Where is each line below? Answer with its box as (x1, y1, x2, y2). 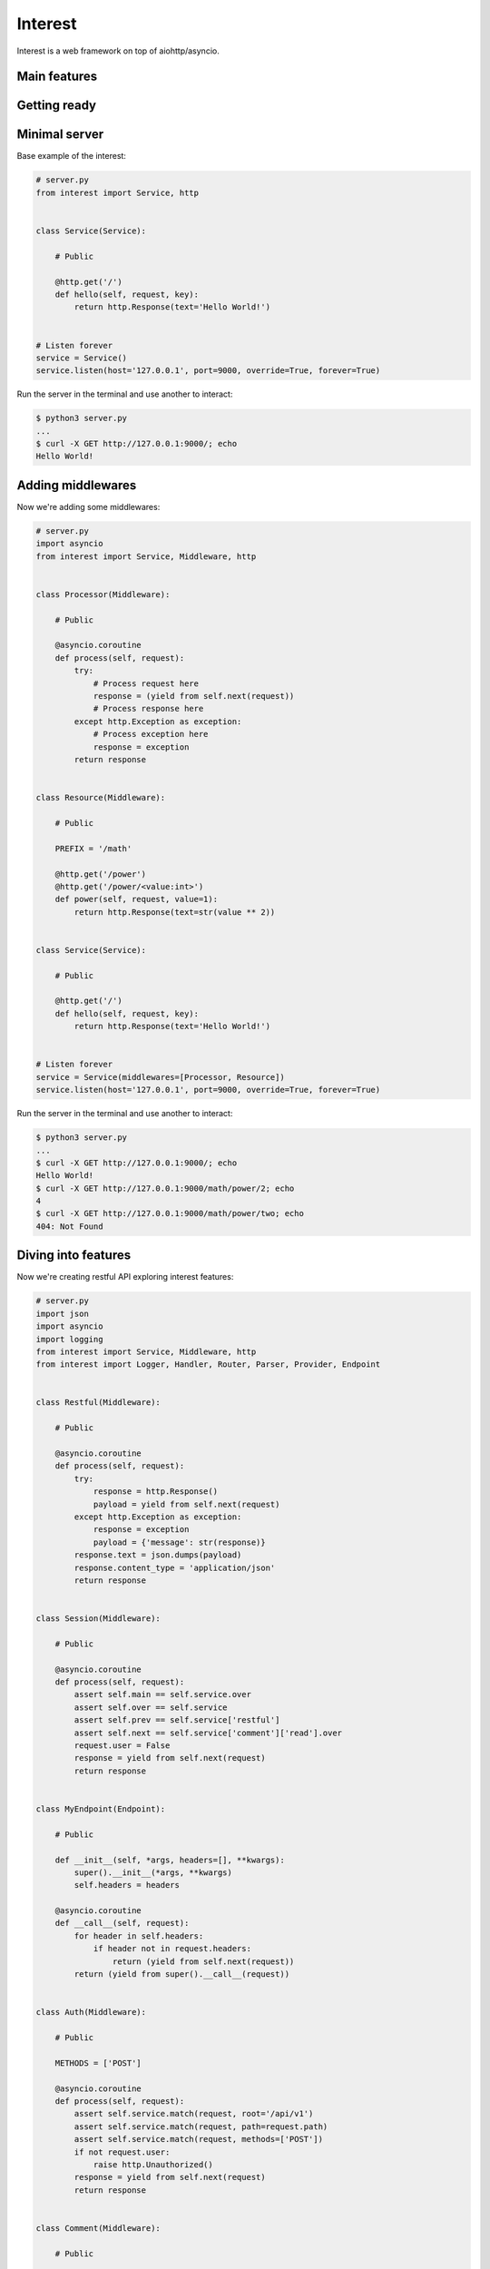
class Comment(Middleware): (35, 2223, 161, 2233)
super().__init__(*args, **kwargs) (73, 1867, 233, 1878)
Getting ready (16, 98, 97, 113)
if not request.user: (73, 2146, 171, 2157)
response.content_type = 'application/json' (73, 1562, 276, 1573)
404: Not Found (35, 1221, 103, 1232)
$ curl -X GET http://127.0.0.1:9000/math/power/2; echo (35, 1183, 295, 1193)
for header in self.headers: (73, 1930, 204, 1941)
